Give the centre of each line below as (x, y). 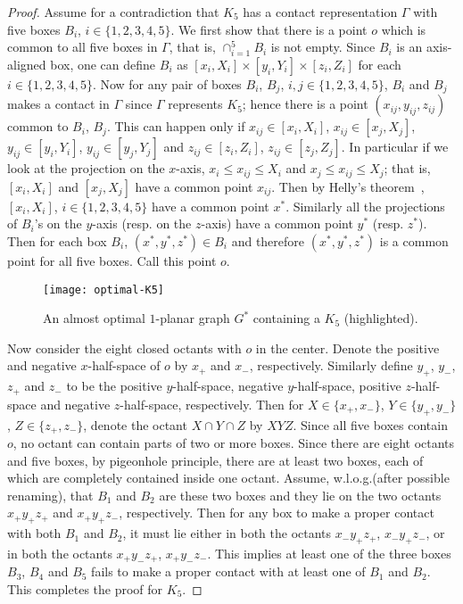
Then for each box (57, 241)
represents (195, 104)
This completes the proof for (85, 588)
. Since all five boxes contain (370, 424)
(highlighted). (381, 318)
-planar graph (193, 318)
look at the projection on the (86, 168)
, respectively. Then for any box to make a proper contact (277, 513)
